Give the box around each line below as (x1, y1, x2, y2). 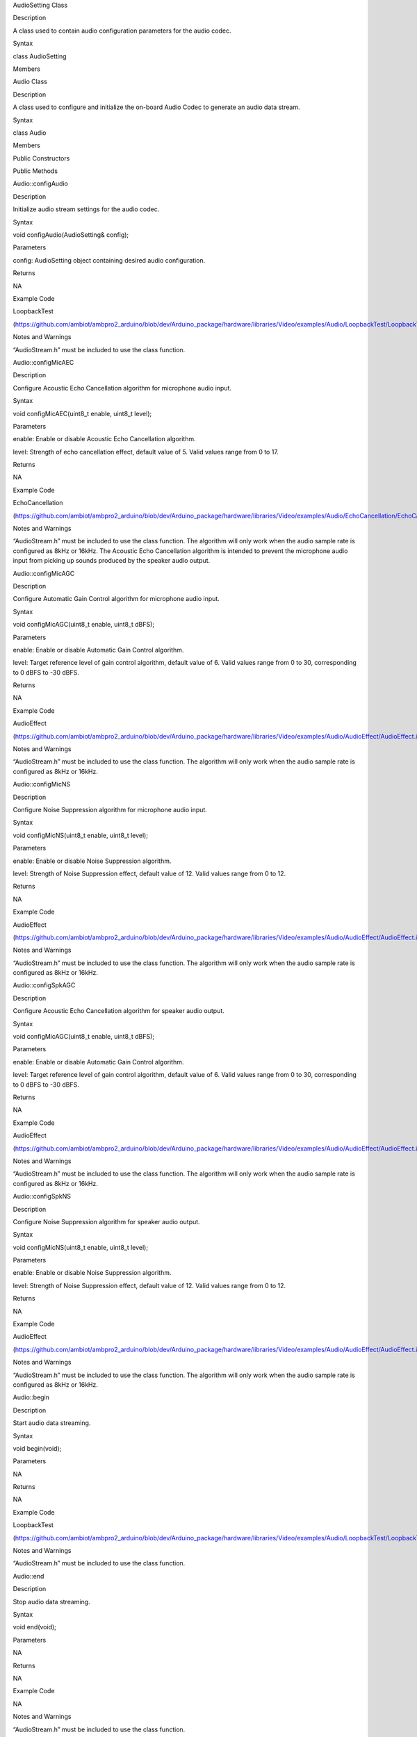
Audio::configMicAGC (13, 569, 75, 577)
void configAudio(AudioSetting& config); (13, 231, 129, 239)
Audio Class (13, 77, 48, 86)
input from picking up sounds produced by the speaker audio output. (13, 557, 211, 565)
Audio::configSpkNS (13, 1192, 71, 1201)
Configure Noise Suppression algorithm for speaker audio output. (13, 1217, 201, 1226)
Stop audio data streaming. (13, 1597, 90, 1606)
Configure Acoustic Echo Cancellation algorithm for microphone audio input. (13, 384, 232, 392)
